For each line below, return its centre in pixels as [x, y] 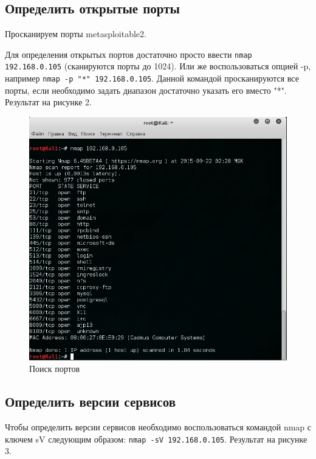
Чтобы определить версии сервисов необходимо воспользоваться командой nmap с [158, 427]
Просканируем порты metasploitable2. [76, 34]
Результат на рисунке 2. [48, 102]
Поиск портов [55, 369]
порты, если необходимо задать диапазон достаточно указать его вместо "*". [146, 90]
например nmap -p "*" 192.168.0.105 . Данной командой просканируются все [152, 78]
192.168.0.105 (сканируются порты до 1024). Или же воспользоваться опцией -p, [158, 66]
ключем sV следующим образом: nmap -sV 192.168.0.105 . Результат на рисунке [156, 439]
